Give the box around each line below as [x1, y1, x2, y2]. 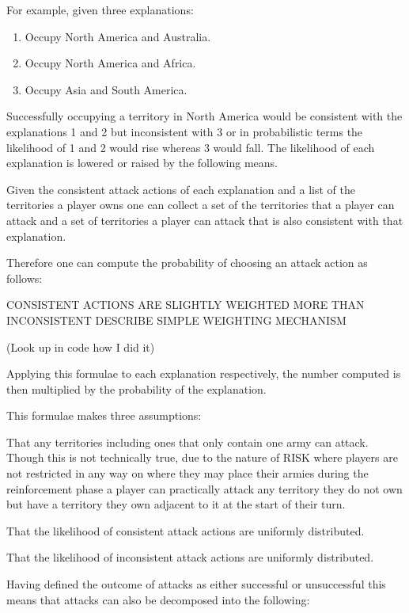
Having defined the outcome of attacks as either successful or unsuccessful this [6, 576, 386, 592]
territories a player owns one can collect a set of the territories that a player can [6, 196, 395, 213]
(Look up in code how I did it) [6, 338, 155, 355]
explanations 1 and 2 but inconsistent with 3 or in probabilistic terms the [6, 123, 363, 139]
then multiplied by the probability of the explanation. [6, 380, 267, 397]
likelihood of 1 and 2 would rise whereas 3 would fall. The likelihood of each [6, 139, 375, 155]
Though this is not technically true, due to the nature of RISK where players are [6, 449, 398, 466]
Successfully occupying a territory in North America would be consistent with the [6, 108, 403, 124]
